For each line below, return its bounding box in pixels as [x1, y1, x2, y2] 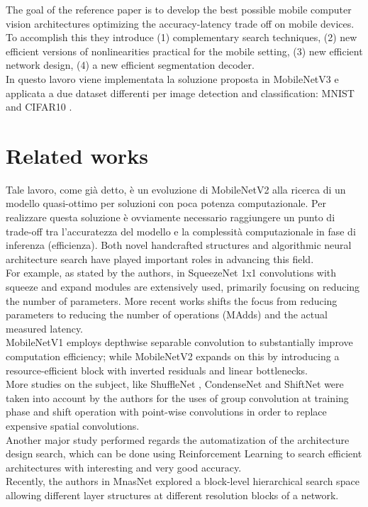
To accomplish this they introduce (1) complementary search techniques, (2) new [6, 30, 357, 45]
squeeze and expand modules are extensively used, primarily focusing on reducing [6, 279, 360, 294]
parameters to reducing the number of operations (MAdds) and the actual [6, 307, 328, 322]
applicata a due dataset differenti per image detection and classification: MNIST [6, 85, 355, 100]
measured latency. [6, 321, 84, 335]
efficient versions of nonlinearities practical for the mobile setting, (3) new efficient [6, 43, 363, 58]
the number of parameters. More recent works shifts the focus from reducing [6, 293, 338, 308]
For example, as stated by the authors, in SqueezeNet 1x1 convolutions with [6, 265, 337, 280]
